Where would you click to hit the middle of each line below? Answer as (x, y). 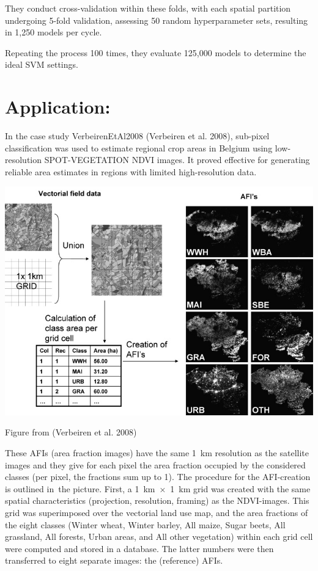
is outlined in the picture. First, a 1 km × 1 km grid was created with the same (158, 488)
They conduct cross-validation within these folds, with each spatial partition (148, 8)
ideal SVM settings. (42, 64)
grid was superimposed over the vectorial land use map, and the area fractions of (157, 512)
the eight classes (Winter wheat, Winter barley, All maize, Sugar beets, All (145, 524)
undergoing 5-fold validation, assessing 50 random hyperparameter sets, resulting (157, 20)
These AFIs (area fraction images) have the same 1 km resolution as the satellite (157, 452)
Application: (58, 107)
